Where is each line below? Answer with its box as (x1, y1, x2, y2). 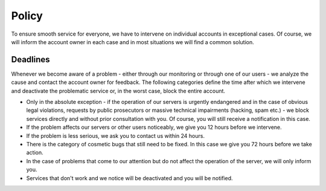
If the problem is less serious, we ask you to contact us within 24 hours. (26, 132, 205, 139)
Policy (11, 9, 43, 22)
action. (26, 149, 43, 157)
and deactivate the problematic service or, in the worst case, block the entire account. (11, 87, 226, 94)
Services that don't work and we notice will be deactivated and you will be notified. (26, 174, 233, 181)
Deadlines (11, 54, 51, 65)
